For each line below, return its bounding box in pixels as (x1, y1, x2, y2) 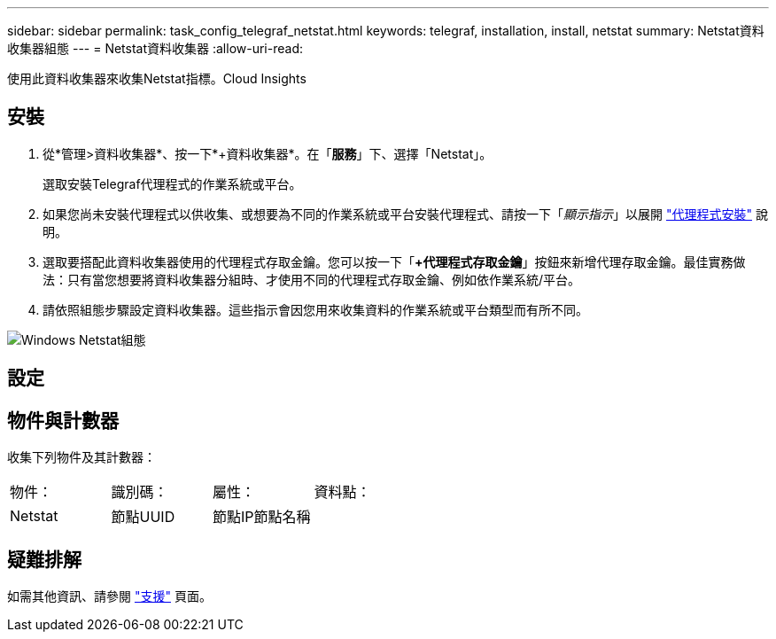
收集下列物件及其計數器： (7, 449, 156, 465)
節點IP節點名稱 (213, 508, 311, 526)
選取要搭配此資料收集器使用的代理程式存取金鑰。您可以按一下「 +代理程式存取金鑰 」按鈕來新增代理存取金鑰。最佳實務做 (43, 253, 746, 269)
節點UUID (111, 508, 175, 526)
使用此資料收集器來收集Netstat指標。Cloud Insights (7, 71, 307, 86)
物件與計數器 (7, 409, 119, 432)
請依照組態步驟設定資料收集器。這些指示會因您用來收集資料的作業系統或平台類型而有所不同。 (43, 301, 588, 317)
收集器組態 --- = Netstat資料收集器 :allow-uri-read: (7, 41, 303, 56)
